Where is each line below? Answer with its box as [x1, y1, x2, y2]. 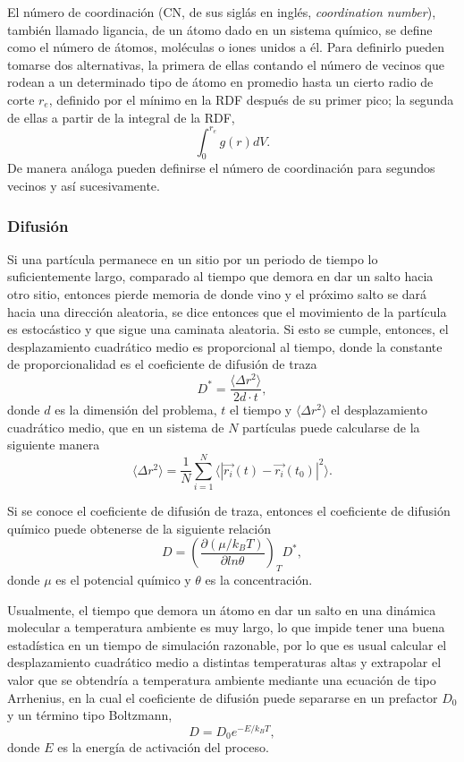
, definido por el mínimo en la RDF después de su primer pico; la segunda [48, 90, 454, 108]
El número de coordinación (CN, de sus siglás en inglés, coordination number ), [7, 3, 436, 21]
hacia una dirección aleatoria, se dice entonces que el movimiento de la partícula [7, 302, 447, 321]
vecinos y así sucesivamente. [7, 176, 160, 195]
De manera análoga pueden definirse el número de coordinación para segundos [7, 158, 435, 177]
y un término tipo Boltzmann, [7, 706, 173, 724]
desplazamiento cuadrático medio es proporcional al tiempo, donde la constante [7, 337, 443, 355]
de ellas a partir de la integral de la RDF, [7, 107, 235, 126]
